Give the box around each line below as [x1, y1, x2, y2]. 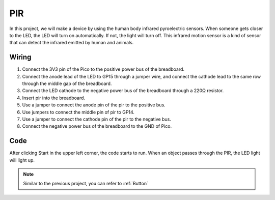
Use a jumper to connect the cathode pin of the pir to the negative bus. [22, 116, 172, 122]
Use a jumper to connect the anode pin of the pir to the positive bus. [22, 102, 166, 108]
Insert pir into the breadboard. [22, 95, 86, 101]
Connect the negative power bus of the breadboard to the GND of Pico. [22, 123, 172, 129]
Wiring [9, 53, 32, 62]
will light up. [9, 157, 35, 163]
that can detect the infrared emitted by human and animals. [9, 40, 134, 46]
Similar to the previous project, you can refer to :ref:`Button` [23, 181, 149, 187]
